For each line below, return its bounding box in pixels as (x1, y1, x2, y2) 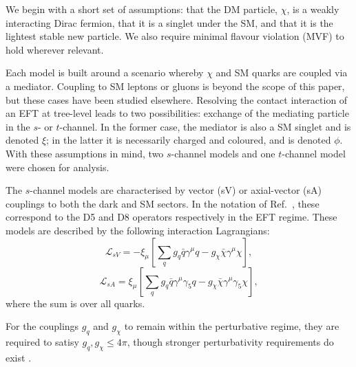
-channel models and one (171, 146, 275, 160)
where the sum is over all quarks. (6, 296, 145, 310)
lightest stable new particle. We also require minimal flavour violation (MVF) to (6, 29, 344, 43)
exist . (6, 350, 32, 364)
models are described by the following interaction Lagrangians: (6, 223, 270, 237)
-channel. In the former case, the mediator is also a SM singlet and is (59, 119, 351, 133)
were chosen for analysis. (6, 159, 109, 174)
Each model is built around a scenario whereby (6, 65, 204, 80)
